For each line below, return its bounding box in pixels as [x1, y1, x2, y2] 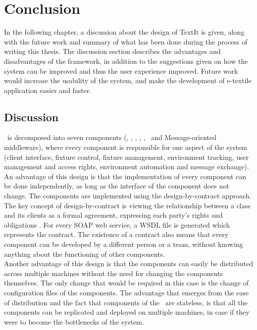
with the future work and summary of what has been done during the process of [4, 36, 248, 47]
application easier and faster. [4, 85, 92, 95]
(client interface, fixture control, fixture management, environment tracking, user [4, 151, 249, 162]
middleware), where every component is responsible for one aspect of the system [4, 142, 247, 152]
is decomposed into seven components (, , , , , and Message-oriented [7, 132, 217, 142]
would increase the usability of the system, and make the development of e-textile [4, 75, 252, 86]
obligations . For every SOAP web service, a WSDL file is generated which [4, 219, 230, 230]
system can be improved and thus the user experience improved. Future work [4, 65, 238, 76]
